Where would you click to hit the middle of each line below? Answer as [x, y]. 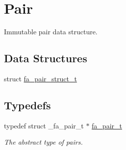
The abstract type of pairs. [43, 142]
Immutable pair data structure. [51, 32]
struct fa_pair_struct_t [40, 78]
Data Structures [46, 58]
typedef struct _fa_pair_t [44, 125]
